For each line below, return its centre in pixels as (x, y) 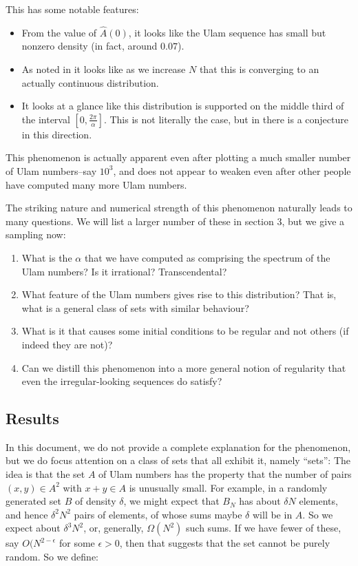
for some (77, 543)
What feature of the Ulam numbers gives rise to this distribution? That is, (179, 294)
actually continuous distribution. (90, 82)
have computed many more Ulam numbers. (96, 184)
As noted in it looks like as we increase (104, 69)
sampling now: (36, 234)
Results (32, 418)
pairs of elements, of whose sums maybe (158, 514)
